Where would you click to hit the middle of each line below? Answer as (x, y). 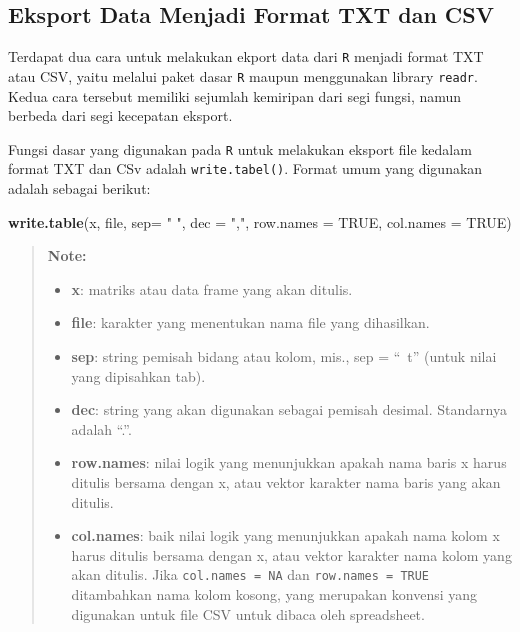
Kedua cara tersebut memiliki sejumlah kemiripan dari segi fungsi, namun (235, 95)
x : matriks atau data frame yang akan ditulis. (212, 288)
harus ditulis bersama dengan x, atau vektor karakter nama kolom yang (291, 554)
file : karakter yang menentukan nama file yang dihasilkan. (250, 322)
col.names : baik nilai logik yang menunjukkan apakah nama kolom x (285, 535)
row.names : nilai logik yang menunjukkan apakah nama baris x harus (289, 462)
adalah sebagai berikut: (79, 188)
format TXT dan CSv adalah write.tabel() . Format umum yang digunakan (245, 168)
